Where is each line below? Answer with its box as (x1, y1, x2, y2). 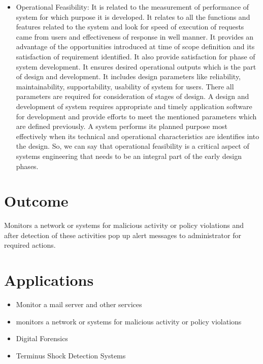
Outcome (4, 190, 69, 211)
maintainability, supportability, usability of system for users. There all (16, 81, 234, 91)
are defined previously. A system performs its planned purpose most (16, 121, 227, 131)
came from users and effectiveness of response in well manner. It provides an (16, 31, 254, 42)
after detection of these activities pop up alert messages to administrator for (4, 229, 241, 240)
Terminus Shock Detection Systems (16, 350, 126, 360)
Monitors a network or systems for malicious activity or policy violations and (4, 220, 244, 230)
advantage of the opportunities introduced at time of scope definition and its (16, 41, 255, 52)
